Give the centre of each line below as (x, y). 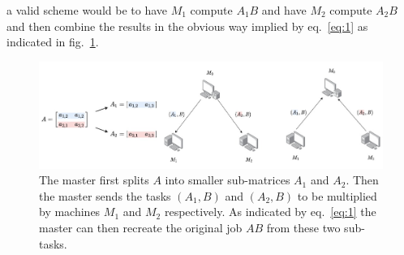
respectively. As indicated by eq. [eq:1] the (270, 212)
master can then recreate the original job (141, 227)
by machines (70, 212)
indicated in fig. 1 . (53, 42)
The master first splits (94, 180)
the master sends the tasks (105, 195)
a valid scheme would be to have (87, 10)
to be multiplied (337, 195)
